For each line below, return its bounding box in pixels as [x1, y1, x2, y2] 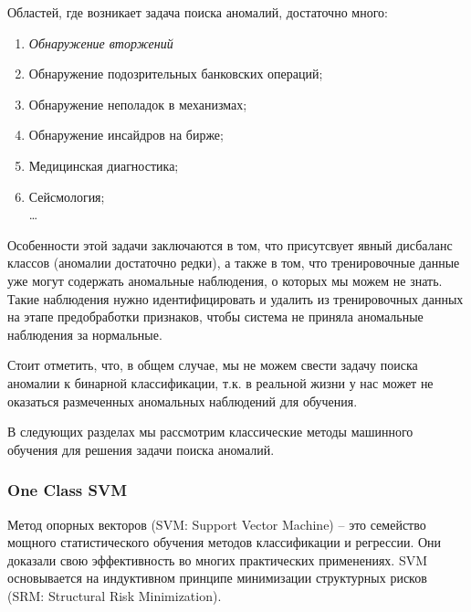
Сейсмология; [28, 186, 105, 206]
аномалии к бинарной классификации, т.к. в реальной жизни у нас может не [7, 373, 434, 392]
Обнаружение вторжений [28, 33, 173, 52]
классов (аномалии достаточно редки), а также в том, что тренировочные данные [7, 253, 460, 272]
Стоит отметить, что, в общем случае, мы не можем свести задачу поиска [7, 355, 418, 375]
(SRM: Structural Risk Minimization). [7, 586, 222, 605]
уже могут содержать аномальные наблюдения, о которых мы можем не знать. [7, 270, 443, 290]
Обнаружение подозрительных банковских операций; [28, 64, 323, 83]
